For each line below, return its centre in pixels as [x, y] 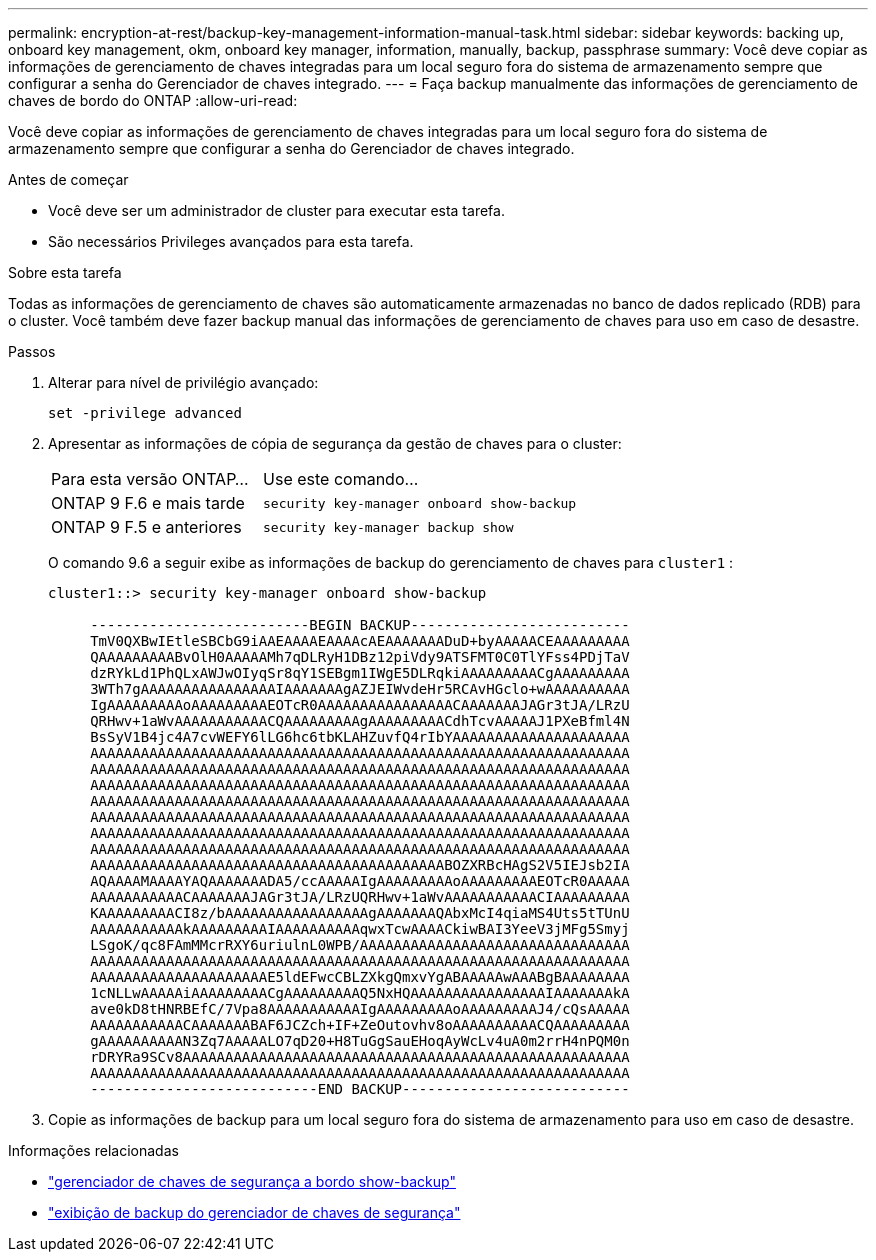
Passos [32, 351]
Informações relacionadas [93, 1150]
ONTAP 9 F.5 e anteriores [146, 527]
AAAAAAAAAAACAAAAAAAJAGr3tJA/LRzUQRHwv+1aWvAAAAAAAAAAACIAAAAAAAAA [360, 897]
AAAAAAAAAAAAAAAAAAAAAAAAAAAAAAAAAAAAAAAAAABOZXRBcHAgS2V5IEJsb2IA [360, 865]
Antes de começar [68, 179]
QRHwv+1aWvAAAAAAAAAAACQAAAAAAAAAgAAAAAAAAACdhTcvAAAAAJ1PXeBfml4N [360, 721]
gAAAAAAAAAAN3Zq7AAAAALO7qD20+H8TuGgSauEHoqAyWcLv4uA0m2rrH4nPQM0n [360, 1041]
